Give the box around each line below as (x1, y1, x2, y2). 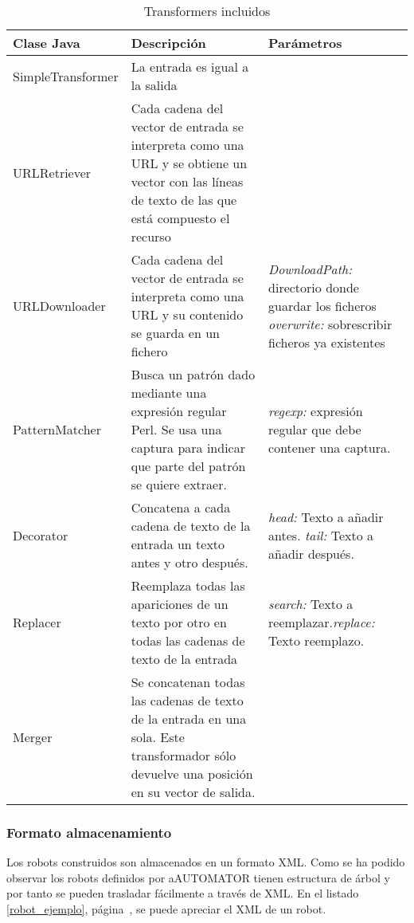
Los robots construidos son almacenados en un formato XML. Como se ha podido (6, 854, 405, 870)
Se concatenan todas (131, 673, 245, 691)
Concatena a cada (131, 498, 231, 516)
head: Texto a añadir (268, 507, 384, 526)
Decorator (13, 525, 68, 544)
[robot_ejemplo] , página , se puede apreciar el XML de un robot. (6, 901, 326, 917)
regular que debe (268, 420, 361, 438)
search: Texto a (268, 595, 353, 613)
